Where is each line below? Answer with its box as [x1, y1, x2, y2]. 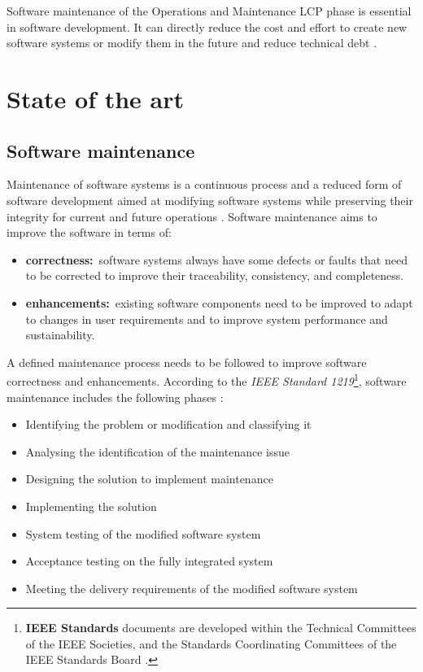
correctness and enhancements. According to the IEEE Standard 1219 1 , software [7, 370, 407, 389]
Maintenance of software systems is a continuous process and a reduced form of [7, 176, 402, 193]
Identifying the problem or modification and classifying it [25, 416, 312, 433]
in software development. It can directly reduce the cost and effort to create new [7, 18, 408, 35]
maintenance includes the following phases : [7, 388, 224, 405]
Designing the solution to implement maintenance [25, 470, 273, 487]
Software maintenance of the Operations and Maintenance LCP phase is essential [7, 2, 412, 19]
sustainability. [25, 326, 95, 343]
